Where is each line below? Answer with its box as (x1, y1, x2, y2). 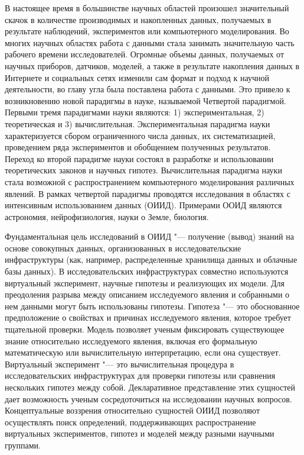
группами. (5, 438, 41, 451)
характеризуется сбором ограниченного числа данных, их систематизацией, (5, 129, 276, 141)
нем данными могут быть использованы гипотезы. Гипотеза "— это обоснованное (5, 299, 300, 312)
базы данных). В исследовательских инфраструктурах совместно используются (5, 265, 289, 277)
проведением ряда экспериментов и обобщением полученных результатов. (5, 141, 271, 153)
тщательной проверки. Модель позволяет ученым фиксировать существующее (5, 323, 285, 335)
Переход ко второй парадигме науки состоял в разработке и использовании (5, 152, 274, 164)
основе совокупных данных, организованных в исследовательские (5, 241, 241, 254)
